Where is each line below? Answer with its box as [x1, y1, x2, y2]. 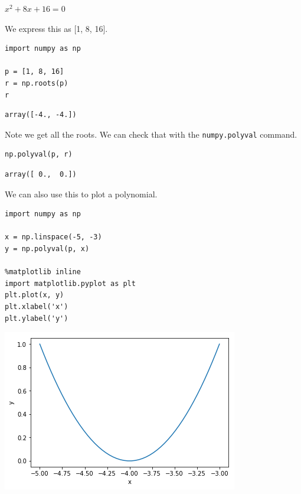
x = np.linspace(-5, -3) [5, 233, 102, 242]
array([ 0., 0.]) [5, 170, 77, 178]
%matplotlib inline [5, 268, 81, 277]
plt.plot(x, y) [5, 291, 64, 300]
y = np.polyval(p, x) [5, 244, 90, 253]
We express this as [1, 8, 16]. [5, 22, 108, 34]
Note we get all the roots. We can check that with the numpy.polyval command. [5, 128, 297, 140]
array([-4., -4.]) [5, 110, 77, 119]
